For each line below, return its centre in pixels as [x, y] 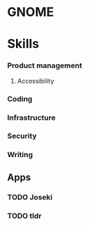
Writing [20, 155]
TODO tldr [24, 216]
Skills [23, 44]
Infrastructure [32, 118]
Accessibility [35, 81]
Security [22, 136]
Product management [44, 65]
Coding [20, 99]
